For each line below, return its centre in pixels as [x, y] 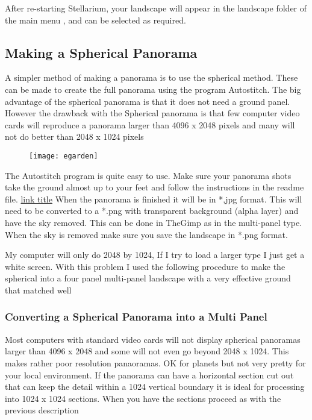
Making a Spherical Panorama [101, 52]
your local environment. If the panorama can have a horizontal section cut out [149, 375]
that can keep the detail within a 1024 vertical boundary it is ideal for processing [155, 387]
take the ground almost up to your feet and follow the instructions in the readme [154, 187]
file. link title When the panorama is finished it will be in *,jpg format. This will [154, 199]
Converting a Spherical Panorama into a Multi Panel [136, 317]
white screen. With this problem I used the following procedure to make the [145, 266]
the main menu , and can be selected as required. [95, 20]
